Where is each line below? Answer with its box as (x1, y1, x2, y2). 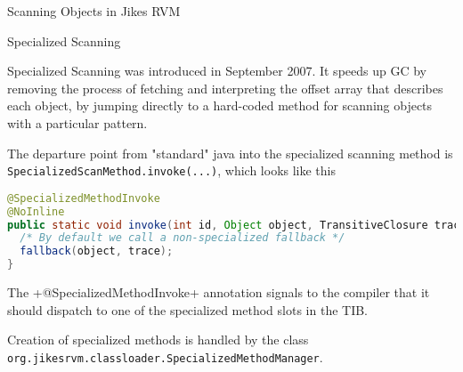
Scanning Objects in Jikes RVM (7, 2, 181, 20)
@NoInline (7, 205, 65, 218)
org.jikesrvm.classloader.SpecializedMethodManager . (7, 347, 323, 366)
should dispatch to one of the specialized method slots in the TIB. (7, 300, 369, 319)
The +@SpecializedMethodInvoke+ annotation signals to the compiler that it (7, 283, 430, 302)
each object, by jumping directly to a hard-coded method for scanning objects (7, 96, 433, 115)
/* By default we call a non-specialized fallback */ (20, 231, 345, 245)
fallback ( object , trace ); (20, 245, 174, 258)
